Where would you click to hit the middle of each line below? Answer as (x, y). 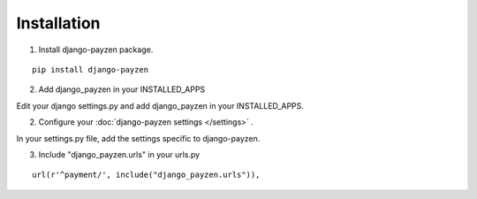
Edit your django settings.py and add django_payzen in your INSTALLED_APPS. (160, 105)
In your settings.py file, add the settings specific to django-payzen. (138, 138)
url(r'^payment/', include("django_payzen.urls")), (146, 175)
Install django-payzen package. (96, 50)
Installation (58, 23)
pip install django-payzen (91, 69)
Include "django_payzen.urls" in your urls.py (119, 154)
